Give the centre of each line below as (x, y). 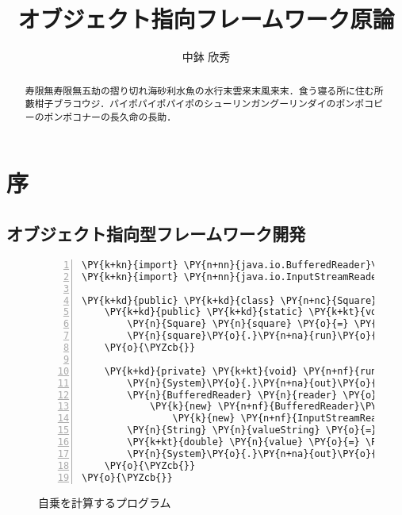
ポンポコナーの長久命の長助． (110, 116)
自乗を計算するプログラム (105, 502)
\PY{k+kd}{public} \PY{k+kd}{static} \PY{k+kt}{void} (249, 312)
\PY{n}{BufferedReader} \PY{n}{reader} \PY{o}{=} (260, 395)
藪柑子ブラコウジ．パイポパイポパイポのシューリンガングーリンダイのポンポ (195, 104)
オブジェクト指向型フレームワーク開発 (156, 234)
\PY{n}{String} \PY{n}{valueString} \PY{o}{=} (252, 430)
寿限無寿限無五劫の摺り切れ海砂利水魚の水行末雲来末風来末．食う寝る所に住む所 (204, 90)
